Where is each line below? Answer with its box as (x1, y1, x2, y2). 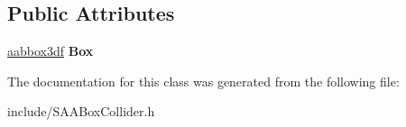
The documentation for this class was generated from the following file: (7, 71, 400, 90)
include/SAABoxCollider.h (7, 102, 155, 121)
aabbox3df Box (7, 41, 94, 60)
